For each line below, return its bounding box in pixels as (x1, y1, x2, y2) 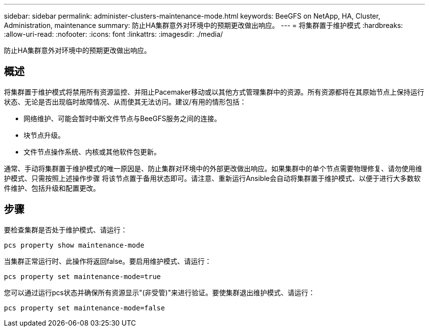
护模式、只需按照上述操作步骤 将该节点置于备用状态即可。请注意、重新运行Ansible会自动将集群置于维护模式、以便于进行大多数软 (4, 174, 421, 182)
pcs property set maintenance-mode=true (4, 272, 161, 280)
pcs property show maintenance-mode (4, 241, 144, 249)
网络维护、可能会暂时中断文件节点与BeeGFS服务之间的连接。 (24, 114, 221, 123)
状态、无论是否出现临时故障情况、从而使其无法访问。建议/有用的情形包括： (4, 97, 247, 106)
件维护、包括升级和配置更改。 (4, 183, 100, 192)
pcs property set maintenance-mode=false (4, 304, 165, 312)
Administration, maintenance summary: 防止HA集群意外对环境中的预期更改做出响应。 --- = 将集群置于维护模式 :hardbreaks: (4, 21, 403, 29)
